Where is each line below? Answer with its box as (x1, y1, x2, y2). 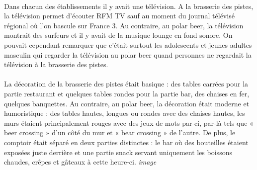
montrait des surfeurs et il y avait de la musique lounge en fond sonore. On (4, 30, 233, 40)
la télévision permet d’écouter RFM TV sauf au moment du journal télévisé (4, 10, 235, 21)
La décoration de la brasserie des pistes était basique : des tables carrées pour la (4, 79, 249, 89)
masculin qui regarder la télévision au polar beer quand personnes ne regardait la (4, 49, 252, 60)
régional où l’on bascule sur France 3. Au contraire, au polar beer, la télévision (4, 20, 244, 30)
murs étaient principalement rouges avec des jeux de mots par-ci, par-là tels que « (4, 117, 254, 128)
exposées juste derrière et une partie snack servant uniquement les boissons (4, 147, 232, 157)
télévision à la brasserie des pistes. (4, 59, 108, 70)
